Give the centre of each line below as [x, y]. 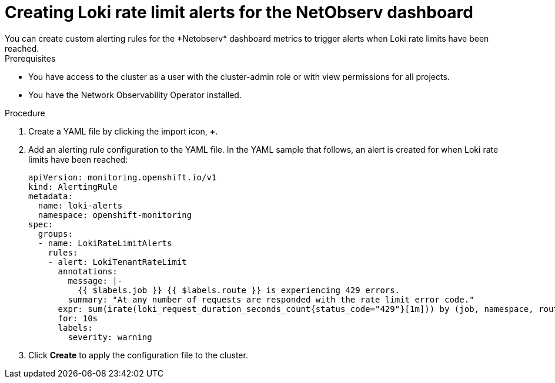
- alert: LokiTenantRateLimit [117, 262]
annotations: [88, 271]
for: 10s [78, 318]
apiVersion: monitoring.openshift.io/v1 [123, 177]
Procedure [25, 113]
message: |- [95, 280]
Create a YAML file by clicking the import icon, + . [123, 131]
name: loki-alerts [80, 205]
